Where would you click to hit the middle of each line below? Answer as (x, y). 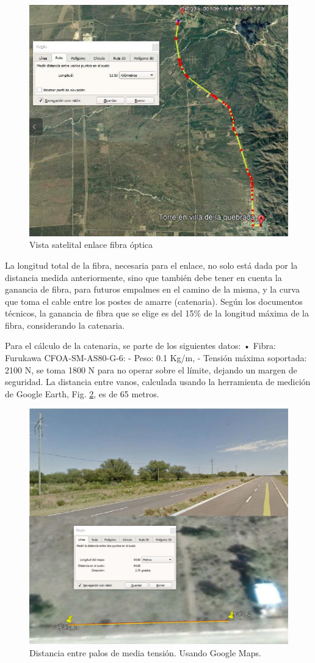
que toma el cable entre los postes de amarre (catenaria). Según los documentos (154, 301)
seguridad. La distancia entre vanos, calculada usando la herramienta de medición (158, 382)
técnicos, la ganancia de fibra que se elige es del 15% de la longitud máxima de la (157, 313)
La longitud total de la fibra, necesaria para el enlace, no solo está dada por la (151, 265)
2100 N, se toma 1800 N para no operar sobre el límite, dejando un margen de (151, 369)
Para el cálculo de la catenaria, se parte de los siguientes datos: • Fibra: (140, 346)
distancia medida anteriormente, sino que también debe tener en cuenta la (143, 277)
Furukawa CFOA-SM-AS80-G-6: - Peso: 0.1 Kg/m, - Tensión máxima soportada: (156, 358)
